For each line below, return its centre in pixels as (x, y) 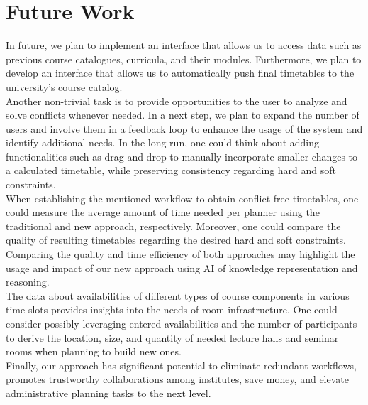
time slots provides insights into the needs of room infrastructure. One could (172, 309)
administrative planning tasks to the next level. (108, 393)
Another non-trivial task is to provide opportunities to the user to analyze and (177, 101)
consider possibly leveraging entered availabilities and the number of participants (182, 323)
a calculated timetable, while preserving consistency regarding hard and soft (171, 170)
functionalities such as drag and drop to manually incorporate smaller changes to (182, 156)
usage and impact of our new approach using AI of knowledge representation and (182, 268)
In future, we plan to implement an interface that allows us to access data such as (184, 45)
